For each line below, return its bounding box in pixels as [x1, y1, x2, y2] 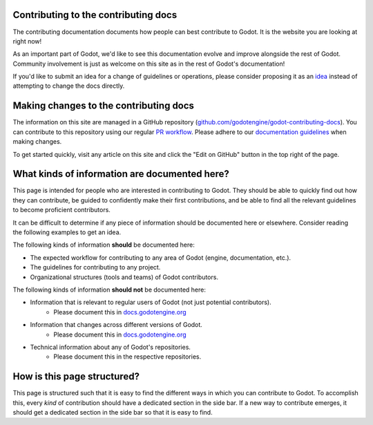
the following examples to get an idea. [12, 228, 122, 236]
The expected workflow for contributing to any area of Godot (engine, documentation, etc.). [30, 253, 291, 262]
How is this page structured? [12, 370, 140, 383]
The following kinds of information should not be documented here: [12, 285, 207, 294]
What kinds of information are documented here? [12, 168, 229, 180]
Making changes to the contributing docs [12, 100, 195, 112]
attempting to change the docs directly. [12, 82, 125, 90]
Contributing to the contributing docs [12, 9, 178, 21]
